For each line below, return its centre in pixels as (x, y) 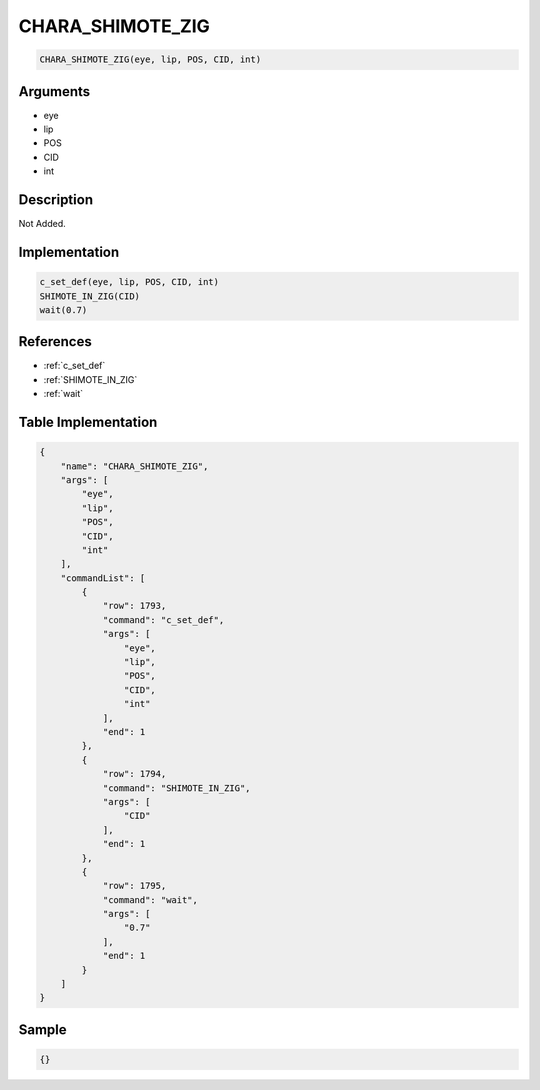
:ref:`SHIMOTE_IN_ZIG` (90, 379)
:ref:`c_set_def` (74, 366)
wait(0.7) (63, 309)
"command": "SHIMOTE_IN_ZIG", (176, 788)
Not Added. (42, 224)
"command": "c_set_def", (163, 619)
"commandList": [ (103, 578)
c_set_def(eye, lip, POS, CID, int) (129, 282)
